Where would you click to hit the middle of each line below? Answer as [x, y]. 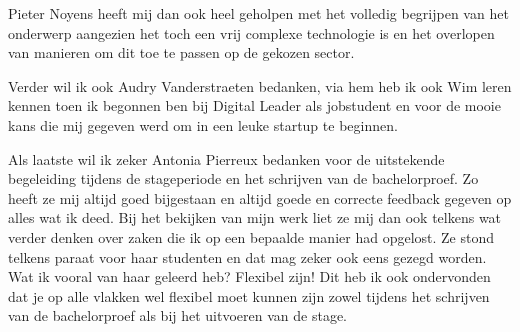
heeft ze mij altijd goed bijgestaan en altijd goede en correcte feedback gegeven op [260, 197]
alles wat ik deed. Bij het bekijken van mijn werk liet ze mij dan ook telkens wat [255, 217]
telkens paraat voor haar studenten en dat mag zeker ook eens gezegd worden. [247, 256]
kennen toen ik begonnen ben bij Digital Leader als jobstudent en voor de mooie [254, 105]
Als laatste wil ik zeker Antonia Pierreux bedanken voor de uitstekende [226, 158]
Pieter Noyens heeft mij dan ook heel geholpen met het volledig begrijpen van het [258, 13]
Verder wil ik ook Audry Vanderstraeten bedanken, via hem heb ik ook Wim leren [260, 85]
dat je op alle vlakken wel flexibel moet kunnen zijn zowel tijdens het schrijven [249, 295]
